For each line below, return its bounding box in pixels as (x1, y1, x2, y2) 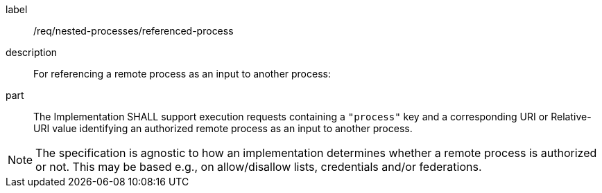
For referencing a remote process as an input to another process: (33, 68, 331, 80)
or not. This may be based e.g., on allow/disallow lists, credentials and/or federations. (35, 160, 482, 174)
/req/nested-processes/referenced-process (33, 25, 234, 37)
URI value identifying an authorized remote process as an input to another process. (33, 122, 413, 134)
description (6, 46, 58, 58)
